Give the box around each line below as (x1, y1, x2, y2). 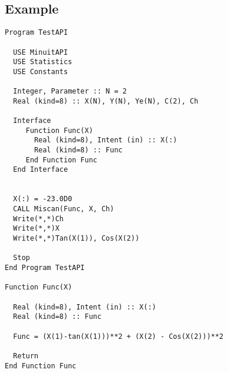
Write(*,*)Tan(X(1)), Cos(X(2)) (13, 234, 140, 242)
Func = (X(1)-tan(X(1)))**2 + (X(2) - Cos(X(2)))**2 (13, 332, 224, 341)
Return (13, 351, 39, 360)
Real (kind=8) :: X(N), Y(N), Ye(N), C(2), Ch (13, 96, 199, 105)
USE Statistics (13, 58, 72, 66)
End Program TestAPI (5, 263, 85, 272)
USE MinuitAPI (13, 48, 68, 56)
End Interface (13, 165, 68, 174)
